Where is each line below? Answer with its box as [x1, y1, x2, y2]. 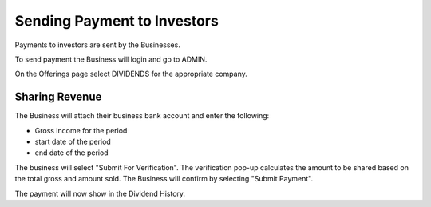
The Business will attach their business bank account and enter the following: [14, 111, 270, 121]
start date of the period [34, 137, 111, 147]
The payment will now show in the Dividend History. [14, 189, 186, 198]
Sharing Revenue [14, 90, 102, 104]
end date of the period [34, 148, 109, 157]
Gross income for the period [34, 125, 128, 135]
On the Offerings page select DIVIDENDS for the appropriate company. [14, 69, 247, 79]
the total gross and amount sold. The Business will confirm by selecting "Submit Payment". [14, 174, 314, 184]
